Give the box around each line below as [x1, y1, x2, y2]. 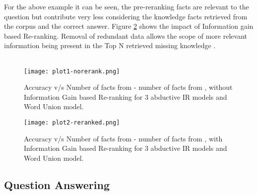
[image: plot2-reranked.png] [24, 119, 120, 126]
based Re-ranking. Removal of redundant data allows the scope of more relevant [4, 30, 247, 41]
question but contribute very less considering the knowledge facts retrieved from [4, 11, 248, 21]
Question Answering [4, 177, 110, 192]
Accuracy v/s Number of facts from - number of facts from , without [24, 82, 233, 92]
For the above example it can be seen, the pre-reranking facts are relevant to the [4, 1, 249, 11]
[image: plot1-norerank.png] [24, 67, 120, 75]
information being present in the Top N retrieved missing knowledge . [4, 40, 216, 51]
